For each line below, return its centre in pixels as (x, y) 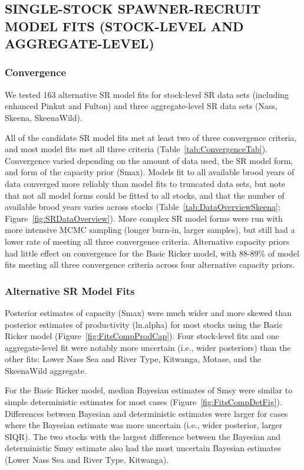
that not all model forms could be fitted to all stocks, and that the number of (145, 195)
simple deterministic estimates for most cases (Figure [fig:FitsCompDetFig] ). (143, 402)
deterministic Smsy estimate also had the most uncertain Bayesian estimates (143, 448)
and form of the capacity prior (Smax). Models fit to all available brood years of (150, 172)
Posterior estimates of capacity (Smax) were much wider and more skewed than (148, 312)
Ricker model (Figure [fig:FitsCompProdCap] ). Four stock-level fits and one (142, 336)
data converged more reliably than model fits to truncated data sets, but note (145, 183)
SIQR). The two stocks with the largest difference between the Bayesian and (143, 436)
